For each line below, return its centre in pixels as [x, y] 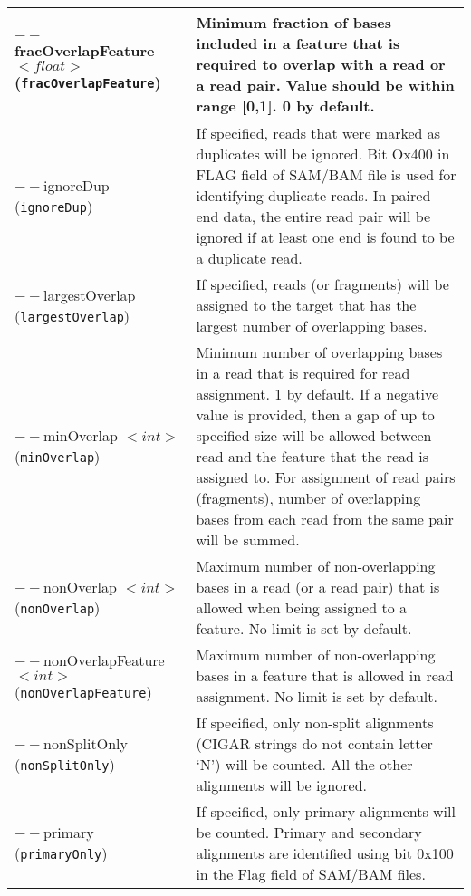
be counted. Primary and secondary [309, 832]
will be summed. [248, 540]
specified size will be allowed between [314, 435]
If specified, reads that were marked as [318, 133]
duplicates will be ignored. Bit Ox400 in [323, 154]
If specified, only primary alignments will [326, 811]
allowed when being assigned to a [301, 607]
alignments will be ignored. [281, 785]
